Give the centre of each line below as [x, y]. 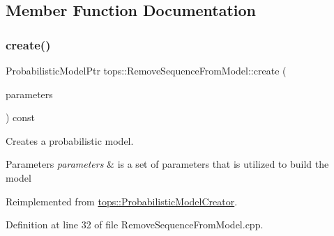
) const [21, 117]
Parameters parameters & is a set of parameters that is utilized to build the [167, 164]
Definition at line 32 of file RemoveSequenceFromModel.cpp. [135, 225]
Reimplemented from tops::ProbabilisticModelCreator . [122, 201]
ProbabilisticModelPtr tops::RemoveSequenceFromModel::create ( [146, 70]
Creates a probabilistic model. [70, 140]
